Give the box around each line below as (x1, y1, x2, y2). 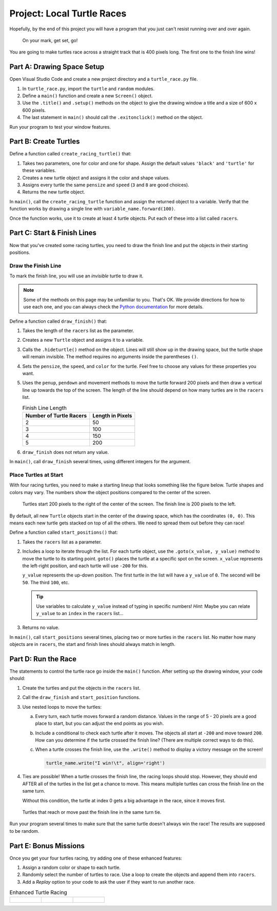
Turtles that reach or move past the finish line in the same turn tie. (22, 809, 162, 815)
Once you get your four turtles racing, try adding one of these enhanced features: (9, 855, 182, 861)
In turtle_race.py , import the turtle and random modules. (22, 85, 155, 92)
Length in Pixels (92, 412, 132, 419)
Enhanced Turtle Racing (9, 889, 68, 896)
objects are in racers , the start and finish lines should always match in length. (9, 641, 175, 647)
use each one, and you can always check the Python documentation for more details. (23, 304, 204, 310)
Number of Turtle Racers (25, 412, 87, 419)
